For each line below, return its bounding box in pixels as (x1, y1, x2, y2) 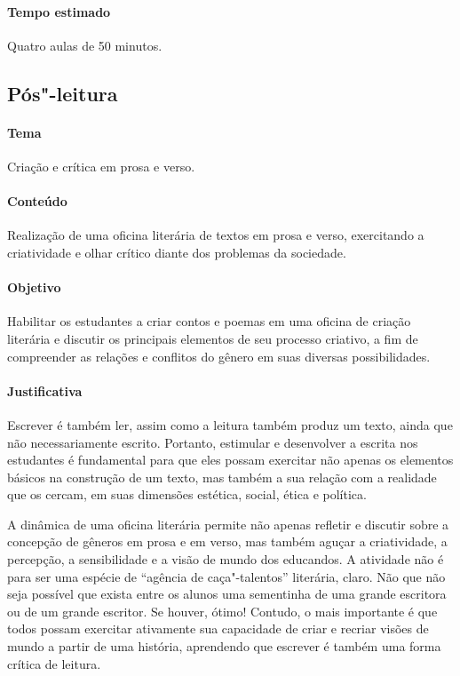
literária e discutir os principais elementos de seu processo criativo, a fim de (7, 329, 418, 347)
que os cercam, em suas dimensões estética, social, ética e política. (7, 485, 367, 504)
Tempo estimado (7, 2, 111, 20)
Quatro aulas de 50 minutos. (7, 36, 163, 54)
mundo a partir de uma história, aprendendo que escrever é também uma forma (7, 637, 441, 656)
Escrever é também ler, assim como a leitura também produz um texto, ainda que (7, 415, 453, 433)
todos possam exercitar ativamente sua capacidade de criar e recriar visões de (7, 619, 429, 638)
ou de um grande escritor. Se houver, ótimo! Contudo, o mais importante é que (7, 601, 438, 620)
